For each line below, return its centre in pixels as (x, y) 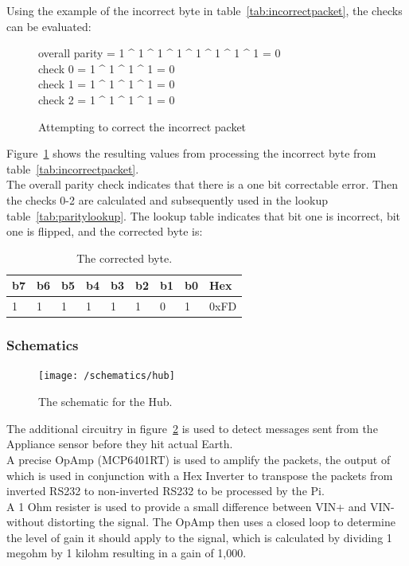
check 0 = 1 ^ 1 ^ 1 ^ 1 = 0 (107, 68)
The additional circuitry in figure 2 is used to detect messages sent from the (192, 428)
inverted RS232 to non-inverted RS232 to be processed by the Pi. (166, 491)
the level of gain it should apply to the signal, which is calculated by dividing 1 (199, 537)
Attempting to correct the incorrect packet (142, 126)
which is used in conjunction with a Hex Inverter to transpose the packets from (200, 475)
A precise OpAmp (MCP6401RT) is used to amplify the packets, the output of (199, 459)
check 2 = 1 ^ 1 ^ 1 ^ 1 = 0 (107, 99)
